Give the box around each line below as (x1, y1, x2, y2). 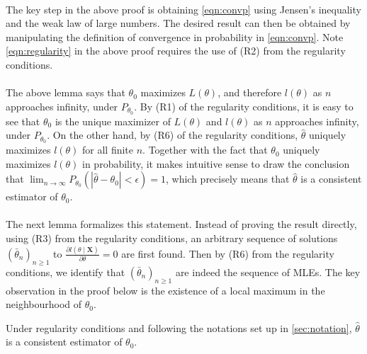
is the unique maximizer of (55, 113, 171, 128)
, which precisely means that (165, 171, 290, 186)
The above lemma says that (6, 85, 125, 100)
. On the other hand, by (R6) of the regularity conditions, (47, 127, 298, 142)
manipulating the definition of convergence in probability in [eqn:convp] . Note (6, 29, 344, 44)
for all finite (82, 142, 134, 157)
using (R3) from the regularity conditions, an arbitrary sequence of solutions (6, 231, 338, 246)
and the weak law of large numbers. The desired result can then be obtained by (6, 16, 351, 30)
